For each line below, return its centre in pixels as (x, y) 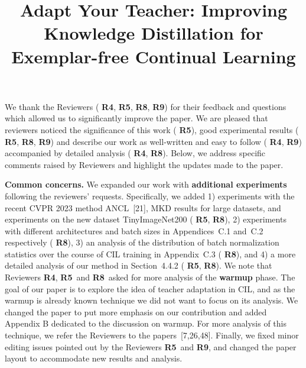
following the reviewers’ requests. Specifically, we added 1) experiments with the (150, 196)
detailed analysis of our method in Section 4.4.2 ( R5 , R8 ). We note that (139, 265)
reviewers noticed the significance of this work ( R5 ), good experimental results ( (152, 129)
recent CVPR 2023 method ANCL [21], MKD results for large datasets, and (143, 207)
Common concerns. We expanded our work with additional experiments (146, 184)
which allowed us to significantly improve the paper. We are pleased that (136, 118)
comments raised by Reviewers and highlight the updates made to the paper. (144, 164)
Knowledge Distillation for (154, 33)
